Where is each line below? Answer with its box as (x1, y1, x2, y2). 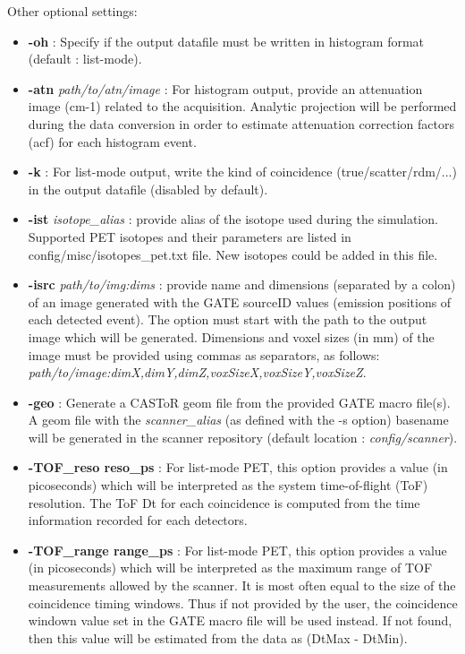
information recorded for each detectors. (28, 511, 248, 529)
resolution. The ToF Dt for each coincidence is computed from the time (28, 493, 420, 512)
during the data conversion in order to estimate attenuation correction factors (28, 114, 454, 133)
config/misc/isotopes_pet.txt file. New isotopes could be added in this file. (28, 245, 438, 263)
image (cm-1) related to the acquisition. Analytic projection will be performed (28, 97, 457, 116)
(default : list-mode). (28, 49, 142, 68)
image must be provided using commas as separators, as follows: (28, 345, 380, 364)
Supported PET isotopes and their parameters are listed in (28, 227, 351, 245)
